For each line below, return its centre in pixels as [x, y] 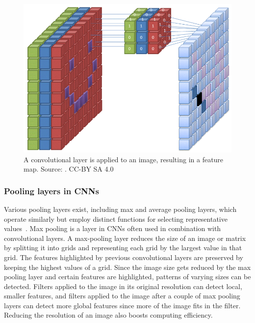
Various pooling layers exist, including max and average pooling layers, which [120, 209]
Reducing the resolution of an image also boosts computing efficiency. [108, 315]
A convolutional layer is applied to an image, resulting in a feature [124, 159]
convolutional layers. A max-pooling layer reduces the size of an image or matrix [125, 238]
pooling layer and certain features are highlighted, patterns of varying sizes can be [127, 277]
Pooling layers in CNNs [51, 191]
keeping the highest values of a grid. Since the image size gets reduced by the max [127, 267]
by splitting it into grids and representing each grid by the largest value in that [123, 248]
